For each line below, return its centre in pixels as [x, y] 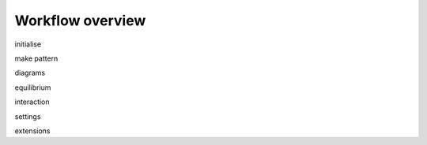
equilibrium [33, 87]
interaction [32, 102]
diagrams [30, 73]
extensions [32, 131]
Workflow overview [80, 20]
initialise [28, 44]
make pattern [36, 58]
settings [28, 116]
